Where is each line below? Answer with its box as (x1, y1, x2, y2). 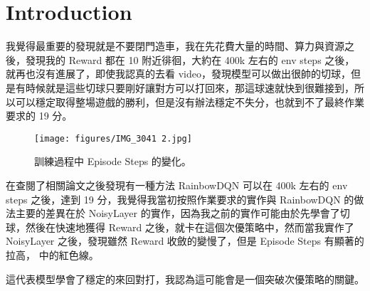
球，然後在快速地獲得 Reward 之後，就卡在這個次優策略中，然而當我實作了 (6, 219, 354, 234)
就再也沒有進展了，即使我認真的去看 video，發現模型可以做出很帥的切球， (6, 66, 351, 81)
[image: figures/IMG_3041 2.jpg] (34, 133, 192, 144)
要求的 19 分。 (6, 108, 73, 123)
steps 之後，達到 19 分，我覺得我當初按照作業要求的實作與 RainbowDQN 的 (6, 191, 354, 206)
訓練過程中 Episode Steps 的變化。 (34, 154, 191, 169)
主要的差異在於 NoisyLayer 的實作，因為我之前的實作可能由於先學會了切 (15, 206, 350, 221)
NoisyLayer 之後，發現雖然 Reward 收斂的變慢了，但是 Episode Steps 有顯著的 (6, 233, 364, 248)
